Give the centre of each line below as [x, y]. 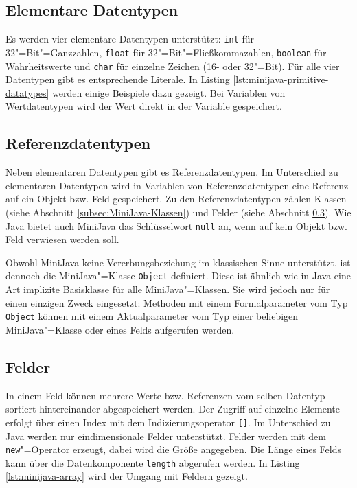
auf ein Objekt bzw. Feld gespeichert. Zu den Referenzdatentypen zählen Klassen [176, 199]
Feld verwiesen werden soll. [62, 239]
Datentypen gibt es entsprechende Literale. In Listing [118, 79]
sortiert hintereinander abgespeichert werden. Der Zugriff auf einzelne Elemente [173, 409]
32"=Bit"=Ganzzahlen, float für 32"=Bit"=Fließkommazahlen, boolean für [166, 52]
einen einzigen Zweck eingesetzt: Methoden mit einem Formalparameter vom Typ [177, 302]
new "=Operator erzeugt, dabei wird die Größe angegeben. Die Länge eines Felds [173, 449]
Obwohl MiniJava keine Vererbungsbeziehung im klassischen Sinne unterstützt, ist [178, 262]
